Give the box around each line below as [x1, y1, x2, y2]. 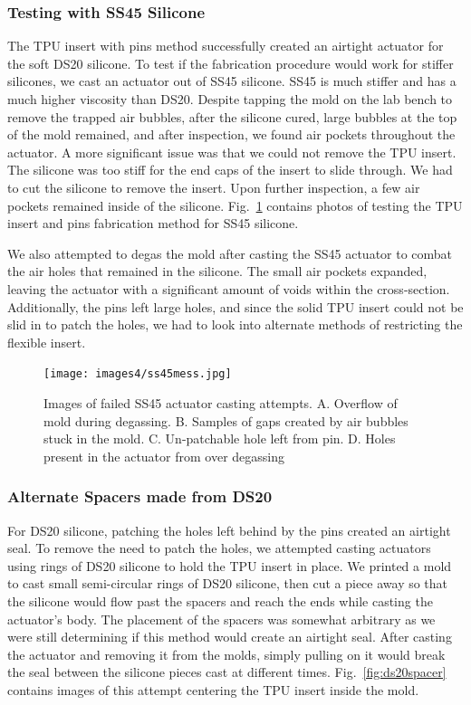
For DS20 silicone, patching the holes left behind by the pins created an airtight [7, 520, 451, 539]
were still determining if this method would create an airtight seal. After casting [7, 627, 452, 646]
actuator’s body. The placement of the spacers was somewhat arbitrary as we [7, 609, 436, 628]
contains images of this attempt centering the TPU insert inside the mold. [7, 680, 419, 699]
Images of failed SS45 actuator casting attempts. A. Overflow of [43, 393, 398, 412]
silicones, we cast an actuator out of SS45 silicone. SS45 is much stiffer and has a [7, 71, 457, 91]
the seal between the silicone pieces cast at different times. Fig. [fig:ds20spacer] [7, 662, 447, 681]
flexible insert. [7, 332, 86, 351]
